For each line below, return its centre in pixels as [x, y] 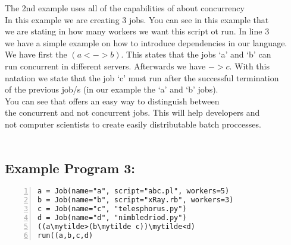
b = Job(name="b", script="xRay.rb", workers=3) [136, 200]
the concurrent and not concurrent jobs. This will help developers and [132, 112]
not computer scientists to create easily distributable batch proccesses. [133, 124]
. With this [249, 66]
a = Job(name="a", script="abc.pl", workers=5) [134, 191]
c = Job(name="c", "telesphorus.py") [112, 209]
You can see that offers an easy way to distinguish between [112, 101]
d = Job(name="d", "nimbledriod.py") [112, 217]
